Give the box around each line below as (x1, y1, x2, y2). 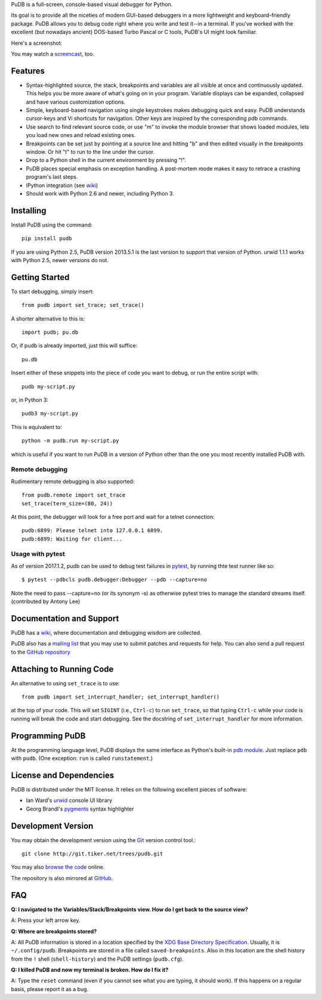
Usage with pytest (11, 550, 65, 558)
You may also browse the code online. (11, 864, 105, 871)
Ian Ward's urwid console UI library (26, 797, 113, 804)
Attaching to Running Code (11, 664, 114, 674)
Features (11, 66, 45, 76)
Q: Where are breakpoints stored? (11, 927, 97, 935)
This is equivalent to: (11, 423, 63, 430)
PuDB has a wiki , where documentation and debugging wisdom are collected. (11, 629, 202, 636)
